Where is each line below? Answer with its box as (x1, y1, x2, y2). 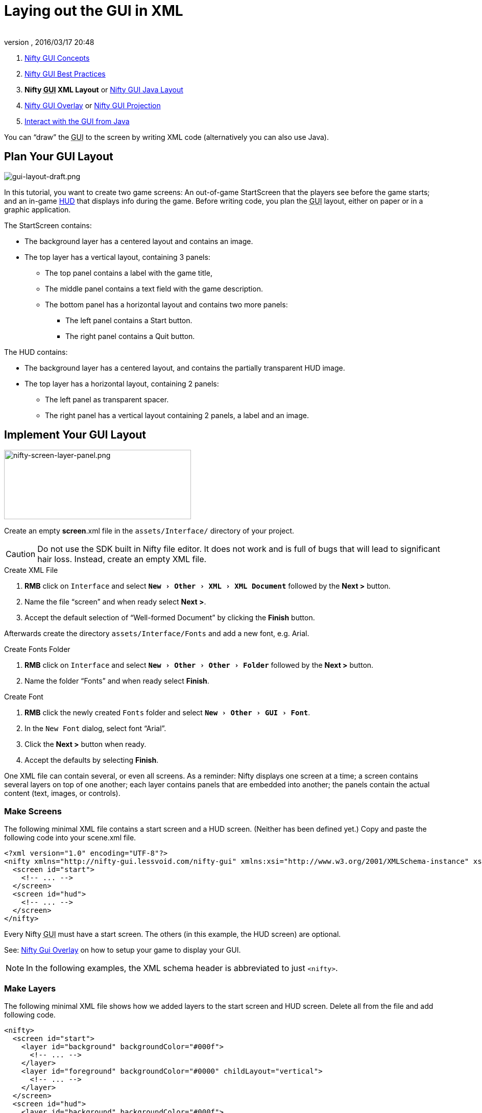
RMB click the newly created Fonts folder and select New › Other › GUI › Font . (25, 708, 310, 717)
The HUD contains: (4, 347, 68, 356)
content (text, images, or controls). (4, 789, 120, 798)
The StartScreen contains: (4, 221, 92, 230)
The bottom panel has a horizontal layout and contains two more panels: (45, 300, 288, 309)
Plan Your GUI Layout (4, 150, 113, 163)
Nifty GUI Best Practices (25, 69, 106, 78)
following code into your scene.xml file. (4, 833, 136, 842)
